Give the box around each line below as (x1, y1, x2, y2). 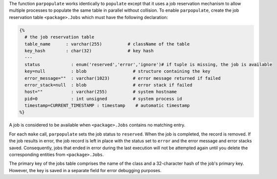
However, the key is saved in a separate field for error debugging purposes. (9, 167, 162, 173)
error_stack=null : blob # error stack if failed (24, 82, 193, 88)
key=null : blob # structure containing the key (24, 68, 210, 74)
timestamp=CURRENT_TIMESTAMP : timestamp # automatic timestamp (24, 103, 190, 109)
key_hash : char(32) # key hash (24, 48, 154, 53)
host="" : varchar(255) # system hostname (24, 89, 177, 95)
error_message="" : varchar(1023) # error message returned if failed (24, 75, 221, 81)
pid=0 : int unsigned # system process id (24, 96, 182, 101)
